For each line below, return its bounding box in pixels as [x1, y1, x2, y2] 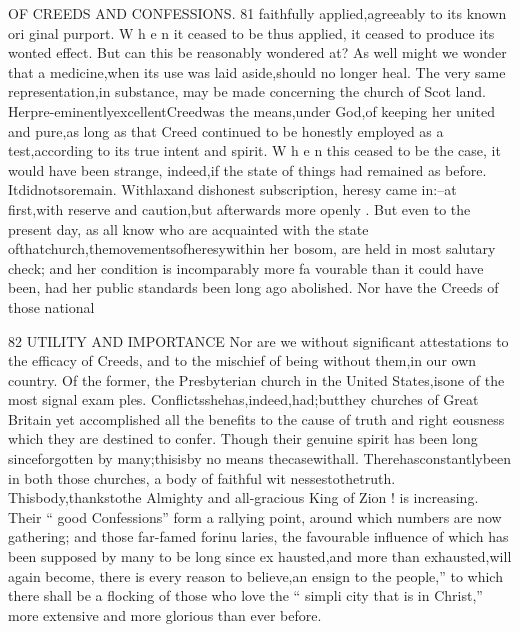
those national [8, 296, 95, 317]
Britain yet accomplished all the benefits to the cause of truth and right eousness [8, 408, 505, 429]
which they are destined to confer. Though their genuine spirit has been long [8, 428, 478, 449]
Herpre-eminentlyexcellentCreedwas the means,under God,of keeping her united [8, 100, 495, 121]
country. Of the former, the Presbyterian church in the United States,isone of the [8, 369, 505, 390]
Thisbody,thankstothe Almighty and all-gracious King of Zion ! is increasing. [8, 487, 479, 508]
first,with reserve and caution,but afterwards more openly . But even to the [8, 198, 471, 219]
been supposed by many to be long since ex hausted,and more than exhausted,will [8, 546, 512, 567]
